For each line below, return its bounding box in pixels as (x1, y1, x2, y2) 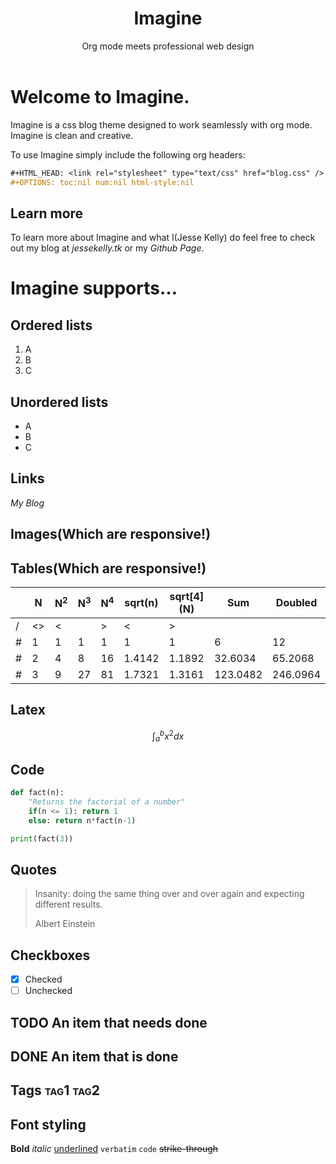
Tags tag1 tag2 (10, 1082, 100, 1099)
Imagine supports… (10, 277, 178, 300)
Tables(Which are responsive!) (10, 560, 207, 577)
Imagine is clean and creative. (10, 129, 134, 141)
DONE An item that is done (10, 1048, 179, 1066)
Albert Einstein (34, 918, 96, 930)
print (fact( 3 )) (10, 833, 74, 844)
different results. (34, 898, 103, 911)
